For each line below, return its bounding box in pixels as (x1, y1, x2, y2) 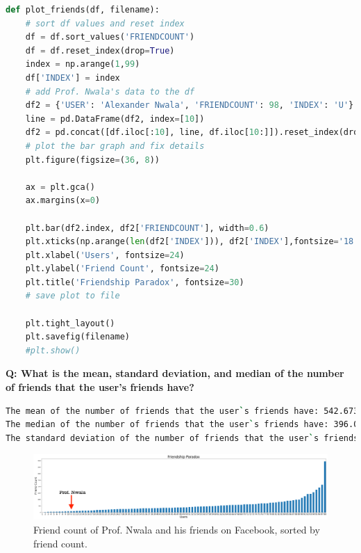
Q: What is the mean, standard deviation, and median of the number (6, 366, 344, 380)
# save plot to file (25, 291, 120, 301)
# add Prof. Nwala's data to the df (25, 86, 195, 97)
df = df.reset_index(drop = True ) (25, 45, 175, 56)
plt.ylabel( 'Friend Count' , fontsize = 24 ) (25, 264, 219, 274)
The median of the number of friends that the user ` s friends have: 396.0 (6, 419, 359, 430)
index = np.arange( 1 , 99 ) (25, 59, 140, 70)
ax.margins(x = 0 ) (25, 195, 101, 206)
